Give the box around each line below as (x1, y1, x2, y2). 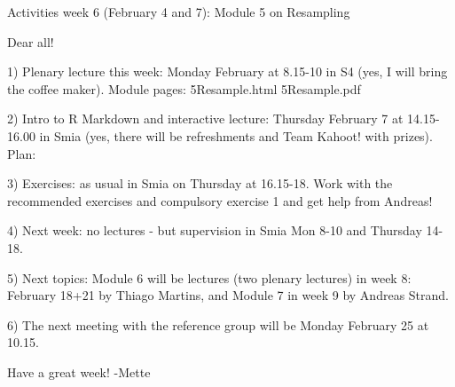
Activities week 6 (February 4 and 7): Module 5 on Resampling (7, 3, 350, 20)
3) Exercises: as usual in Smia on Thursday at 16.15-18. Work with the (7, 174, 393, 193)
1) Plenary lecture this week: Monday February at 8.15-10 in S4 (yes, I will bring (7, 62, 448, 81)
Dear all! (7, 32, 54, 51)
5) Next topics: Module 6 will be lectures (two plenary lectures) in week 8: (7, 268, 412, 287)
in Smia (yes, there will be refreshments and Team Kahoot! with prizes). (39, 126, 433, 145)
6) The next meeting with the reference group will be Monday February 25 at (7, 315, 429, 334)
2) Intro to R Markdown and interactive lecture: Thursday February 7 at (7, 109, 404, 128)
